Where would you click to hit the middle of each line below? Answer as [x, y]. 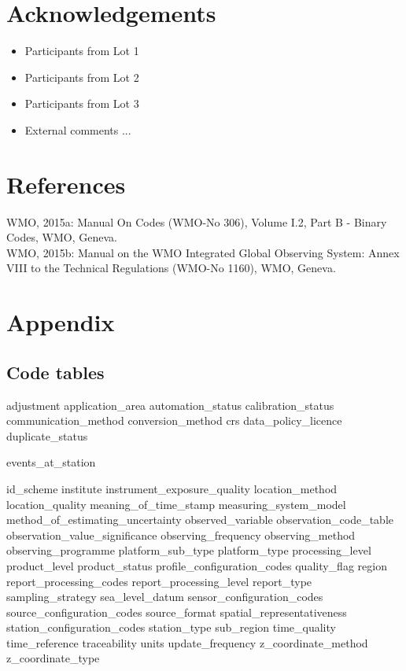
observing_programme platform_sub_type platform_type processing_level [189, 550]
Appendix [61, 322]
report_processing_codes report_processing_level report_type [159, 581]
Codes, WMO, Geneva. [62, 237]
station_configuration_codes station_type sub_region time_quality [171, 627]
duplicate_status [47, 435]
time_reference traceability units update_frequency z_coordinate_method [187, 642]
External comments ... [78, 129]
